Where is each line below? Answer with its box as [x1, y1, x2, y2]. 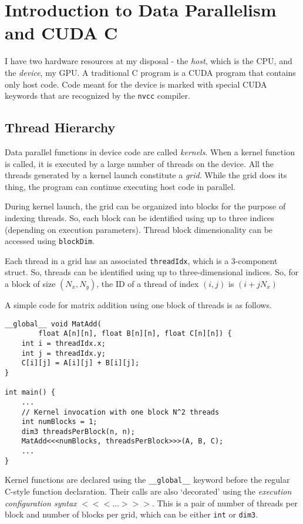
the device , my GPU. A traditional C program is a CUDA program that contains [5, 66, 296, 78]
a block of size [5, 278, 56, 290]
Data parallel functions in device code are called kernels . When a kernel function [5, 145, 295, 158]
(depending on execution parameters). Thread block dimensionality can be [5, 223, 273, 235]
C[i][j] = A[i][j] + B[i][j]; [21, 359, 140, 368]
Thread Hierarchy [5, 118, 116, 136]
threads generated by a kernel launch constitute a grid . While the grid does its [5, 169, 287, 181]
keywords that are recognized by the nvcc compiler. [5, 89, 190, 102]
